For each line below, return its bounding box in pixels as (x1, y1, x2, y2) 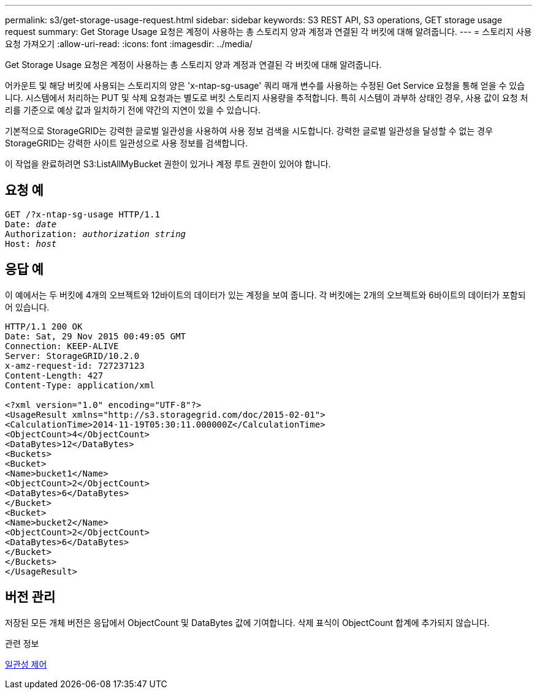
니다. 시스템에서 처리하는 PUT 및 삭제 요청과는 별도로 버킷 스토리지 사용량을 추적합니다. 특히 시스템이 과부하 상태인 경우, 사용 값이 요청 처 (5, 92, 528, 103)
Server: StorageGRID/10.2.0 (5, 350, 140, 361)
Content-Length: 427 (5, 370, 104, 380)
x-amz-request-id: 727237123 (5, 360, 145, 371)
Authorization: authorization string (5, 228, 186, 239)
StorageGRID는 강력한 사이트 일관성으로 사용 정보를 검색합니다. (5, 138, 248, 148)
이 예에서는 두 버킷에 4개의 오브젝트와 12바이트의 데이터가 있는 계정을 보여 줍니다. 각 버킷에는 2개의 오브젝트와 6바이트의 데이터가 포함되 (5, 289, 526, 300)
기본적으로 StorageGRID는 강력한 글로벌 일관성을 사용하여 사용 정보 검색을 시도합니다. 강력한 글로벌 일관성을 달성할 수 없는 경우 (5, 126, 493, 136)
